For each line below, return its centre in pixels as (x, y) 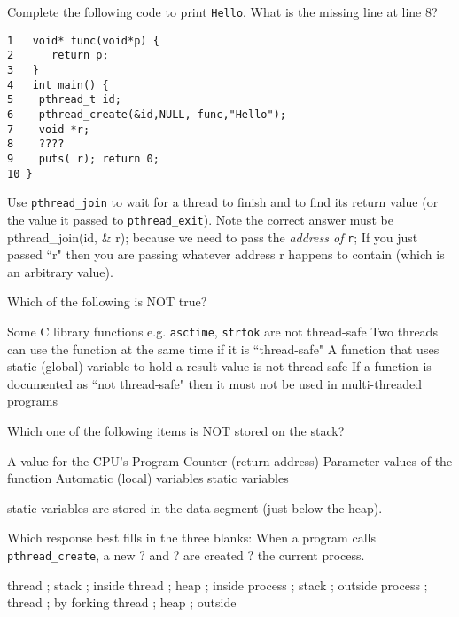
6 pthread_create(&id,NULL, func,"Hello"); (147, 114)
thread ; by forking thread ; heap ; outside (122, 602)
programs (32, 401)
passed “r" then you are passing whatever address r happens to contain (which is (226, 254)
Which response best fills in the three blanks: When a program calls (191, 538)
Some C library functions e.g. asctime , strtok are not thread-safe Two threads (222, 331)
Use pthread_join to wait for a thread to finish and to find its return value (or (223, 202)
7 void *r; (49, 129)
